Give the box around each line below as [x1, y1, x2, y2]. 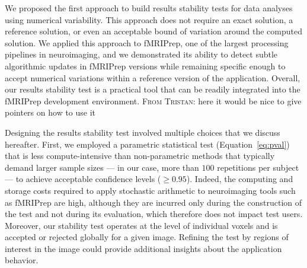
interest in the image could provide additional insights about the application [5, 242, 282, 254]
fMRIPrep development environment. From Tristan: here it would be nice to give [5, 94, 302, 107]
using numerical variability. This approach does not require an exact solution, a [5, 13, 293, 25]
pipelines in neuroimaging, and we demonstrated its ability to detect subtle [5, 48, 278, 60]
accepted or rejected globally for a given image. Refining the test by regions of [5, 231, 289, 243]
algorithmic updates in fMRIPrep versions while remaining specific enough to [5, 59, 286, 72]
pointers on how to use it [5, 106, 96, 119]
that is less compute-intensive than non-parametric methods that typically [5, 149, 275, 162]
